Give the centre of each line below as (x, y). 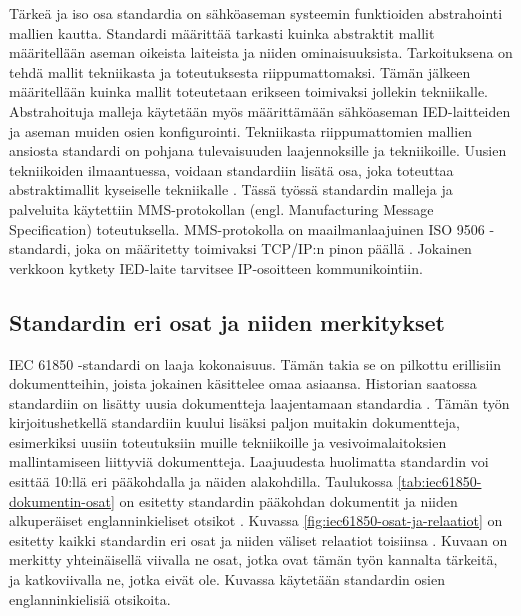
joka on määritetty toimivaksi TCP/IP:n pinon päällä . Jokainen (273, 248)
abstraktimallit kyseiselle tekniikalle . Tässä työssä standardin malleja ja (231, 189)
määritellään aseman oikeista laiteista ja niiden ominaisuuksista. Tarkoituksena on (261, 52)
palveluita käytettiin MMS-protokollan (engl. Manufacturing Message (221, 208)
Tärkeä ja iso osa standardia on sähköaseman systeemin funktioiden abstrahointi (256, 13)
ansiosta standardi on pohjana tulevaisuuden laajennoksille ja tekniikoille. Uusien (258, 150)
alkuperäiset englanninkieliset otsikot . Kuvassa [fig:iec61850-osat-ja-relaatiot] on (256, 520)
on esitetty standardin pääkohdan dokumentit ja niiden (288, 500)
